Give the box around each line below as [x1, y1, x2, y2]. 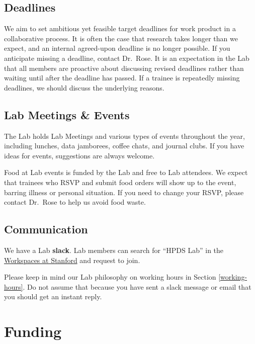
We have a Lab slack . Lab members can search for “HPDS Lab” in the [4, 244, 224, 255]
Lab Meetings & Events [4, 107, 130, 122]
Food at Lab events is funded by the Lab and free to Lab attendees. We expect [4, 167, 248, 178]
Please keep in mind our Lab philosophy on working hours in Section [4, 272, 216, 282]
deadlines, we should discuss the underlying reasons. [4, 82, 164, 93]
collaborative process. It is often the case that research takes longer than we [4, 33, 238, 43]
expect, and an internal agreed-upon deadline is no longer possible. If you [4, 43, 230, 53]
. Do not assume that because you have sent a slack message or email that [23, 281, 251, 292]
